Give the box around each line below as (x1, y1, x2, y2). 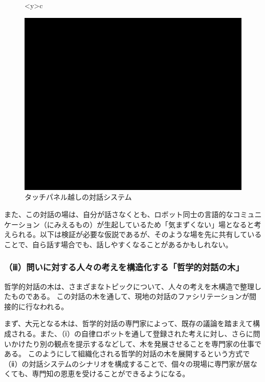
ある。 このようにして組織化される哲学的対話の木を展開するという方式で (4, 348, 250, 359)
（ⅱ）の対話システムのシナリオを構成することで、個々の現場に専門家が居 (4, 358, 251, 369)
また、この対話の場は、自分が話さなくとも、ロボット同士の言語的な (4, 209, 233, 220)
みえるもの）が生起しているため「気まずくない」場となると (54, 219, 254, 229)
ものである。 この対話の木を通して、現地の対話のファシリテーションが (11, 291, 250, 302)
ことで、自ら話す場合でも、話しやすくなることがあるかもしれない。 (4, 239, 233, 249)
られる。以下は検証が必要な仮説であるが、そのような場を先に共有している (11, 229, 262, 240)
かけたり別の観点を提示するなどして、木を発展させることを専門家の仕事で (11, 338, 261, 349)
